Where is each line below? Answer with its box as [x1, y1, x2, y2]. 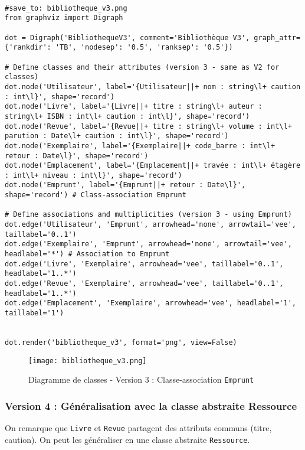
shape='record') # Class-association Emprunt [5, 191, 186, 200]
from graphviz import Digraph [5, 14, 123, 22]
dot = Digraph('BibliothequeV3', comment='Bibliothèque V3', [5, 33, 250, 42]
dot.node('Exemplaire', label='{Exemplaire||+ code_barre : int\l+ [5, 141, 276, 150]
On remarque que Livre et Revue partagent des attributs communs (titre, [5, 422, 272, 434]
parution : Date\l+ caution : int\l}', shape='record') [5, 132, 229, 141]
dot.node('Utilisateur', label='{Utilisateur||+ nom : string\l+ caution [5, 82, 301, 91]
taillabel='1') [5, 309, 64, 317]
